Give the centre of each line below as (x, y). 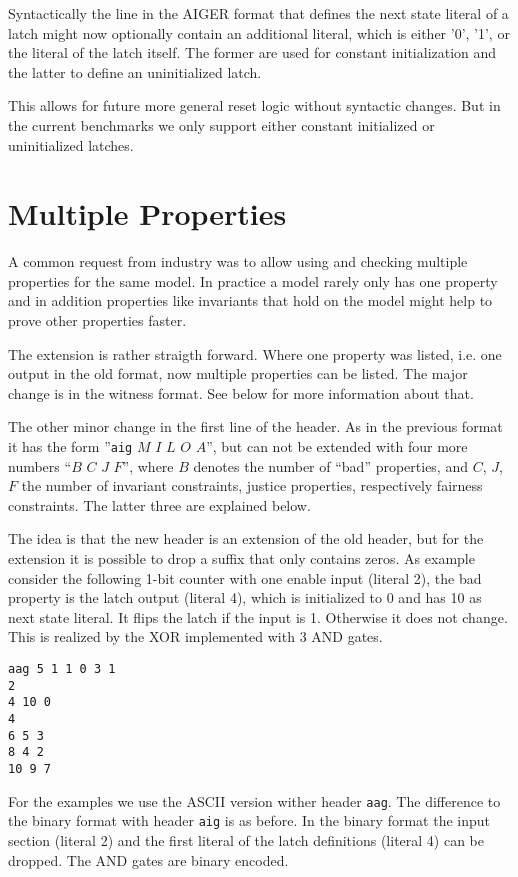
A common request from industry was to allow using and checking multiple (238, 261)
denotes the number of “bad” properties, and (330, 465)
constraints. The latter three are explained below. (159, 504)
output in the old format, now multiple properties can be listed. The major (238, 373)
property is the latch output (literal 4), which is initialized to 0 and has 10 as (245, 597)
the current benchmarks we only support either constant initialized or (221, 124)
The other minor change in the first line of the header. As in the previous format (255, 426)
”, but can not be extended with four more (337, 446)
